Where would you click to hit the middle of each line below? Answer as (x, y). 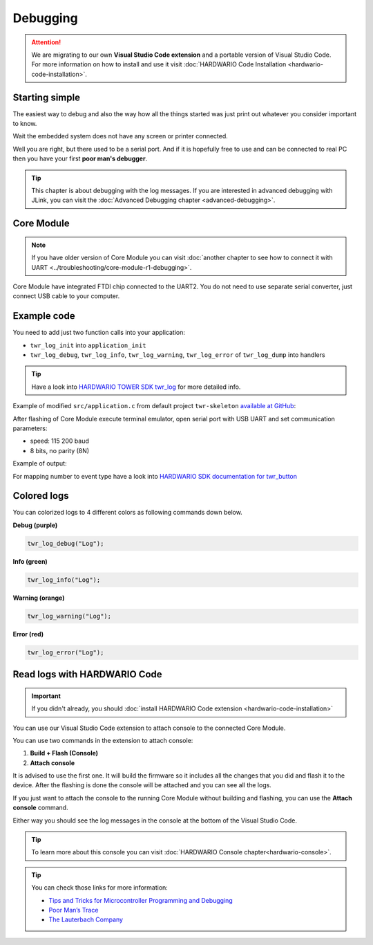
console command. (40, 808)
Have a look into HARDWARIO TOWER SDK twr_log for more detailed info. (136, 387)
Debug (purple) (35, 525)
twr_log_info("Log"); (64, 580)
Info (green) (30, 561)
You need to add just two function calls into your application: (99, 333)
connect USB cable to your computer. (66, 296)
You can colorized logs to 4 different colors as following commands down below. (128, 513)
